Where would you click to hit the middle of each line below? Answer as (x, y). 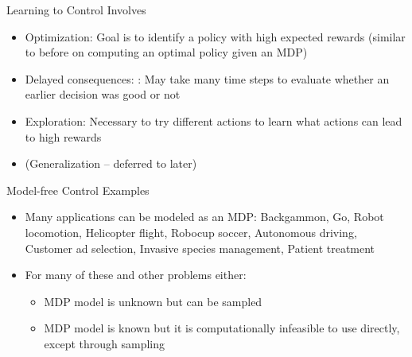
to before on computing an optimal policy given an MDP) (166, 52)
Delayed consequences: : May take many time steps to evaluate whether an (207, 78)
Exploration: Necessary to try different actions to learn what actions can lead (214, 120)
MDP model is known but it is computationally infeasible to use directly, (222, 328)
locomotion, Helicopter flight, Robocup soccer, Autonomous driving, (191, 232)
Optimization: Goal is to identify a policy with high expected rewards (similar (215, 36)
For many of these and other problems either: (136, 275)
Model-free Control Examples (78, 190)
